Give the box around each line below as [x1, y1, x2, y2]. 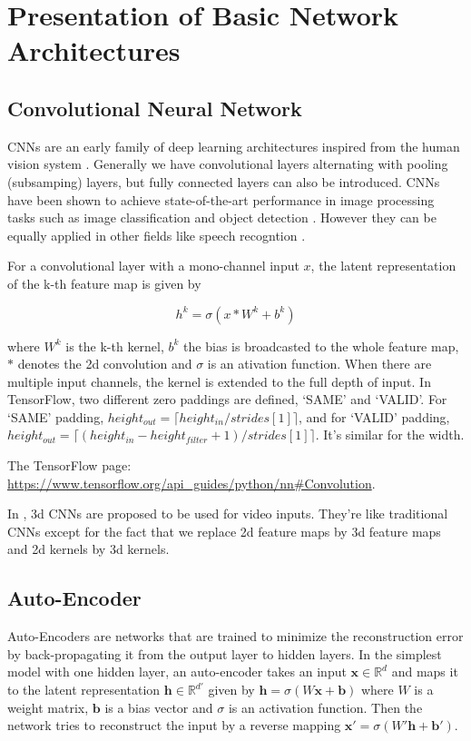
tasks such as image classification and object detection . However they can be [7, 208, 437, 227]
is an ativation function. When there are [207, 354, 432, 373]
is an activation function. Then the [228, 697, 423, 716]
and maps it [391, 662, 458, 681]
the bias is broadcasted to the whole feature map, [183, 336, 459, 355]
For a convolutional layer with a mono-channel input [7, 256, 299, 275]
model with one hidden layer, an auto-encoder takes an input [7, 662, 347, 681]
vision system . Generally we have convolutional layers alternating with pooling [7, 154, 448, 173]
